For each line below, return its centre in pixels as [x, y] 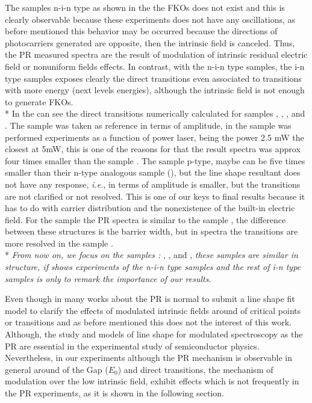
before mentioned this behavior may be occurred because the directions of [141, 31]
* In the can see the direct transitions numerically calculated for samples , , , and [155, 113]
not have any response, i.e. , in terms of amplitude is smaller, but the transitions [153, 184]
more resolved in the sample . [59, 243]
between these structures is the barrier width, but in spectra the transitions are [151, 231]
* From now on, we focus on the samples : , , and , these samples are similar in [151, 255]
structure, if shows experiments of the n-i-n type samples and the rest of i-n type [153, 267]
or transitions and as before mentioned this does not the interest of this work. [148, 322]
